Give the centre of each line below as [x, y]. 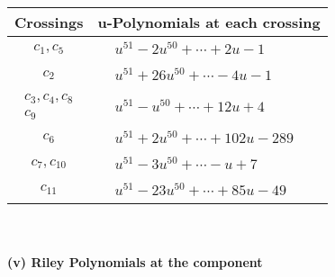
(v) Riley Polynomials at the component [135, 262]
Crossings [49, 22]
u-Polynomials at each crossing [209, 22]
